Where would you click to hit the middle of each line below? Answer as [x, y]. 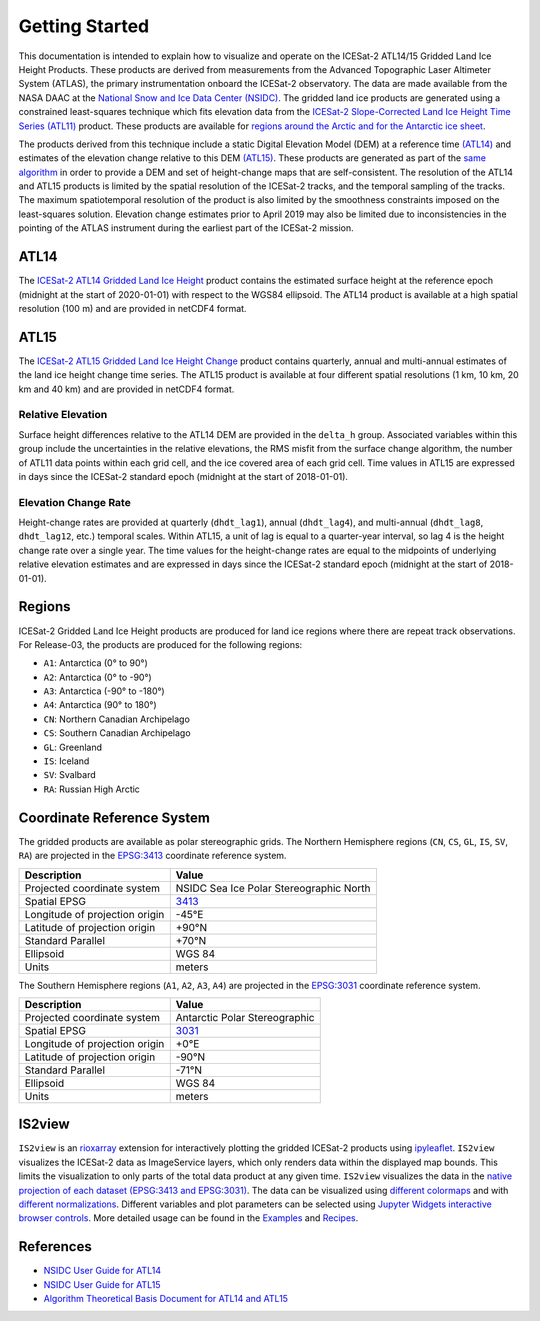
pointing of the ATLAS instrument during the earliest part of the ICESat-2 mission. [186, 228]
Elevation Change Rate [75, 502]
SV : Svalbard [70, 775]
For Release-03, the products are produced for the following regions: [160, 644]
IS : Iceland [66, 761]
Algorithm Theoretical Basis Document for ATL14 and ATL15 [166, 1299]
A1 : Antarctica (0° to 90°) [96, 663]
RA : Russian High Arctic [91, 789]
